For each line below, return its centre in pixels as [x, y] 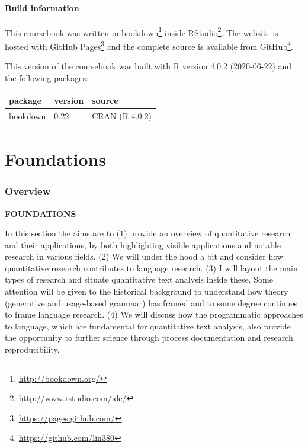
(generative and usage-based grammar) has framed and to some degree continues [151, 303]
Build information [42, 7]
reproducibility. [32, 349]
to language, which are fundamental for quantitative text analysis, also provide [148, 326]
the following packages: [46, 77]
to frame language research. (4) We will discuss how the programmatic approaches [154, 314]
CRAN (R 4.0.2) [122, 115]
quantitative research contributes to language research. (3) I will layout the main [151, 268]
